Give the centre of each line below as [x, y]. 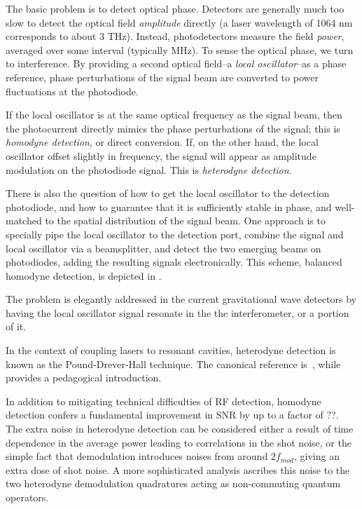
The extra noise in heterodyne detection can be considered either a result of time [180, 429]
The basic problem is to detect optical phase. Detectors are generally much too [175, 8]
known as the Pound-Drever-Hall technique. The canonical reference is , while [173, 364]
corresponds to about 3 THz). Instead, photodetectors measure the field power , [175, 36]
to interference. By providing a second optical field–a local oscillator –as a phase [176, 63]
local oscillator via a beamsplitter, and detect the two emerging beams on [163, 248]
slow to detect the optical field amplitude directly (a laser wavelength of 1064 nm [179, 22]
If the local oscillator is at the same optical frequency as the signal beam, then [174, 115]
